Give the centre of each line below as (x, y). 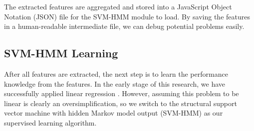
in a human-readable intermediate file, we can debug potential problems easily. (124, 26)
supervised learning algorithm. (50, 122)
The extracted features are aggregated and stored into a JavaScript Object (118, 6)
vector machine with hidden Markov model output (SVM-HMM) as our (114, 113)
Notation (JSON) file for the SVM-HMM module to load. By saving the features (127, 16)
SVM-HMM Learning (61, 53)
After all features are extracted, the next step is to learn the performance (116, 73)
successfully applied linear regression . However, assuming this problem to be (122, 93)
